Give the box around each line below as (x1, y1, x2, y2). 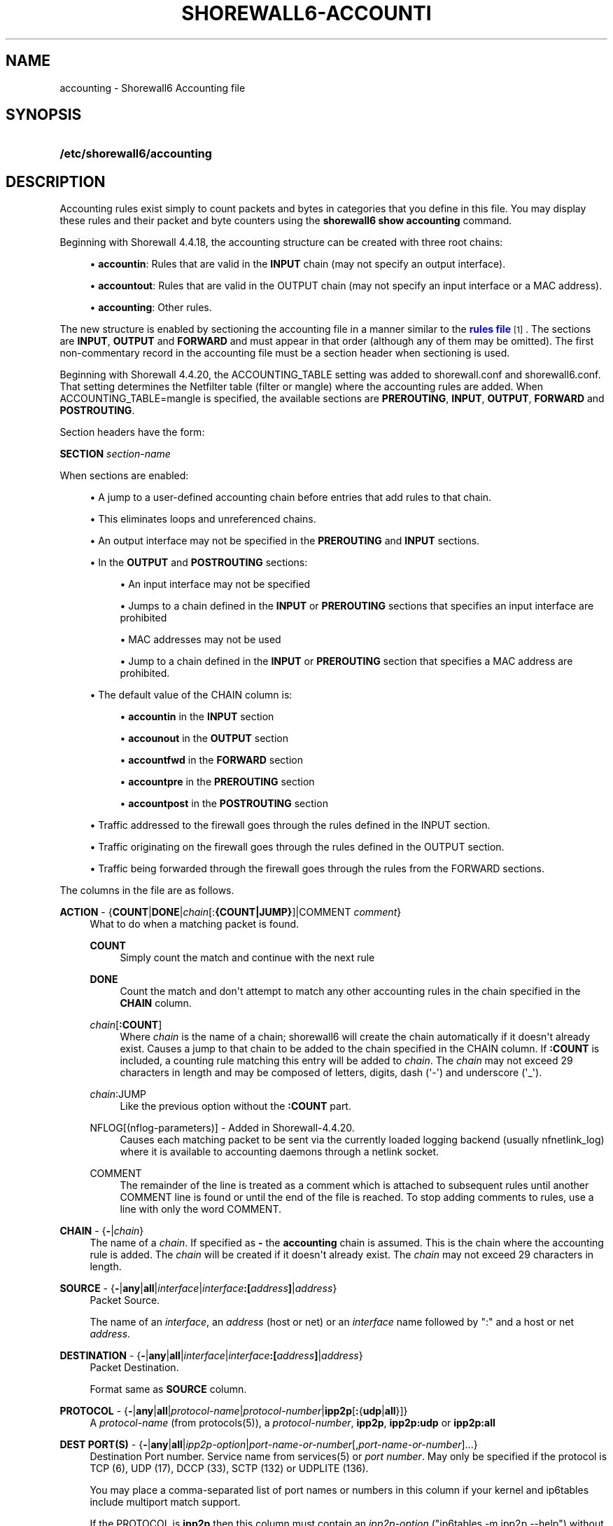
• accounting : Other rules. (90, 301, 212, 314)
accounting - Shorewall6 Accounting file (59, 81, 246, 94)
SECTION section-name (59, 448, 171, 460)
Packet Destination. (90, 1361, 179, 1374)
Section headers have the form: (59, 426, 205, 439)
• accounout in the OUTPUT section (120, 732, 288, 745)
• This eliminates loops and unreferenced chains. (90, 513, 316, 525)
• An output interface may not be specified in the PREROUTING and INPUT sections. (90, 535, 480, 547)
